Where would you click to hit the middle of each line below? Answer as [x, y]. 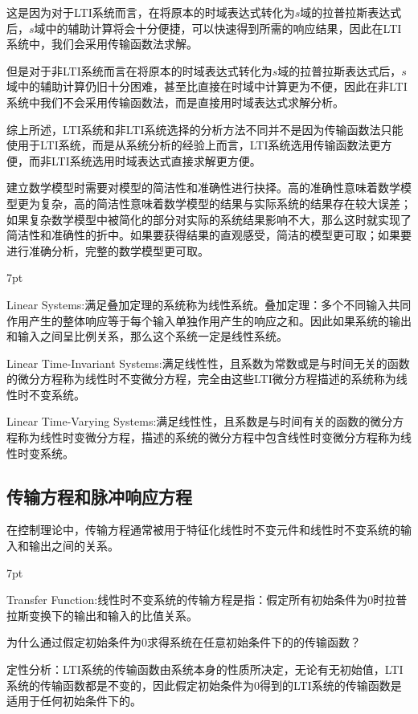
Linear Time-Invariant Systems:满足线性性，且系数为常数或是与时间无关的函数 [208, 363]
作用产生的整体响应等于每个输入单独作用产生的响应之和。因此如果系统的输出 [209, 320]
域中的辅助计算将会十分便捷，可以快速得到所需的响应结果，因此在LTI [218, 28]
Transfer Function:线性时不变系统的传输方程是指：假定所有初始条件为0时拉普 [207, 600]
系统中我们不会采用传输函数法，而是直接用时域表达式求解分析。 [175, 102]
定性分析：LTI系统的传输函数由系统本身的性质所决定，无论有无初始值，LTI [205, 669]
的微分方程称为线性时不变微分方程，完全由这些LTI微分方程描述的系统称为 [201, 379]
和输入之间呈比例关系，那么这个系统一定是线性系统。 [147, 336]
